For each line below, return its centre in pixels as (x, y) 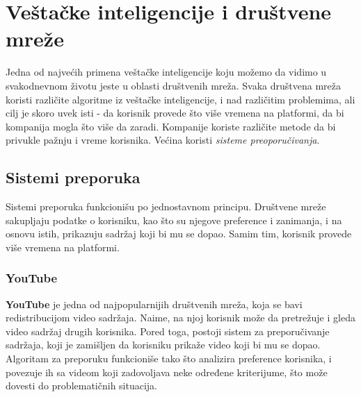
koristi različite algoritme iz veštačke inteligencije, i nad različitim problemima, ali (180, 99)
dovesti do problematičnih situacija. (81, 386)
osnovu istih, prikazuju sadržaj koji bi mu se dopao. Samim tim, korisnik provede (179, 234)
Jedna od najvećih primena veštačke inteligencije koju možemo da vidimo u (166, 72)
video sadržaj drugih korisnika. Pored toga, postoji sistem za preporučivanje (168, 331)
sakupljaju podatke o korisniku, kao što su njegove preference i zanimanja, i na (174, 220)
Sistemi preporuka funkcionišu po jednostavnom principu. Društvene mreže (166, 206)
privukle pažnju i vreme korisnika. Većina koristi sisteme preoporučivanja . (163, 140)
